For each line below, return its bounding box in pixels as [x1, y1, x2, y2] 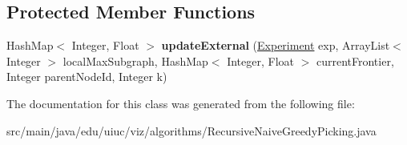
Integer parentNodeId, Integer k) [6, 68, 167, 85]
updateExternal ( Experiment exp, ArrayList [161, 37, 390, 54]
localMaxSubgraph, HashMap [62, 52, 208, 69]
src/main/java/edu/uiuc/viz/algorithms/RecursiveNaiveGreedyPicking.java [6, 122, 377, 139]
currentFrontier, [316, 52, 394, 69]
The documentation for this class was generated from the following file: [6, 95, 355, 111]
